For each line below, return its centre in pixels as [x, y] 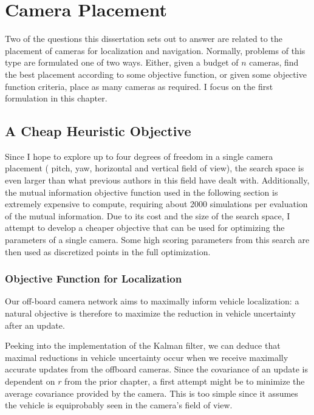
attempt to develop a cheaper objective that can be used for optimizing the [145, 228]
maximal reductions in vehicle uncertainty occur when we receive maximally [147, 357]
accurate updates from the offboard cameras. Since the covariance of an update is [156, 369]
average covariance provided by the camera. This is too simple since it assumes [152, 393]
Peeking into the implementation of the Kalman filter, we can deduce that [143, 345]
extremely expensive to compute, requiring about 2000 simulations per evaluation [156, 204]
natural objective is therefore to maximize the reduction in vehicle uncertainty [150, 313]
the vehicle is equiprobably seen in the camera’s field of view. [119, 405]
